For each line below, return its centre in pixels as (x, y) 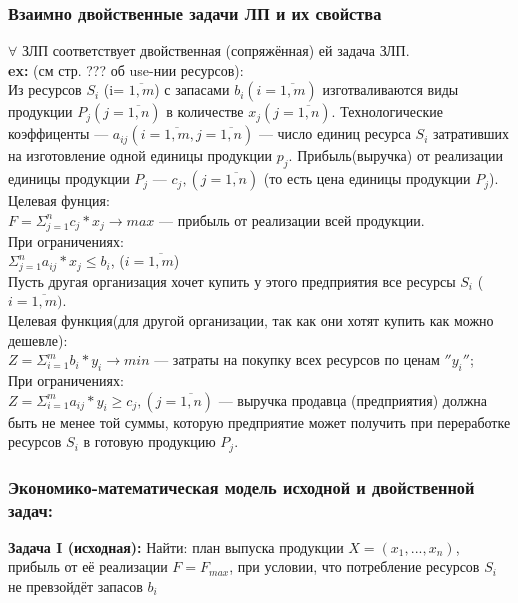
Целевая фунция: (59, 200)
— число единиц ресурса (334, 133)
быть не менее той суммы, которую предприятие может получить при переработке (259, 421)
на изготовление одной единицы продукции (140, 155)
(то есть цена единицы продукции (367, 178)
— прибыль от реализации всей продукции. (291, 219)
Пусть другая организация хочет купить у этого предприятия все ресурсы (232, 280)
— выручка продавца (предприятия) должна (353, 399)
